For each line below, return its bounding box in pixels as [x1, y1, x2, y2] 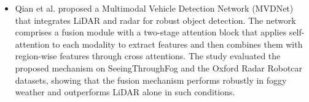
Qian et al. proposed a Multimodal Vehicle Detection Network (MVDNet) [15, 2, 294, 14]
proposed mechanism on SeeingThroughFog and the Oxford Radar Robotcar [15, 61, 303, 74]
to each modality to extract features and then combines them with [52, 37, 303, 50]
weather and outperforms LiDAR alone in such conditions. [15, 86, 235, 98]
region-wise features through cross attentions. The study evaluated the [15, 49, 281, 62]
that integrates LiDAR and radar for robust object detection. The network [15, 13, 296, 26]
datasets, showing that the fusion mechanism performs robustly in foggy [15, 73, 287, 86]
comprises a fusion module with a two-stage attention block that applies [15, 26, 287, 38]
